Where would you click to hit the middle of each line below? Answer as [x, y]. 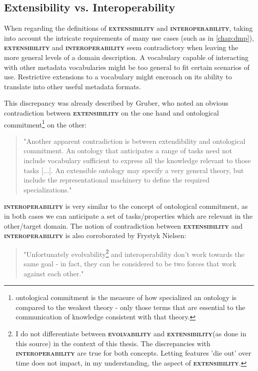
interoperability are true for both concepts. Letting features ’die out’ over [133, 353]
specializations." [48, 189]
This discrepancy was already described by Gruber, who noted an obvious [116, 103]
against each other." [54, 273]
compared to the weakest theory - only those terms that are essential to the [130, 307]
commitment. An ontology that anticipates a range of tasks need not [128, 151]
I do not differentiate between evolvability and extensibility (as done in [131, 333]
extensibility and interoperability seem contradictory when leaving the [121, 47]
